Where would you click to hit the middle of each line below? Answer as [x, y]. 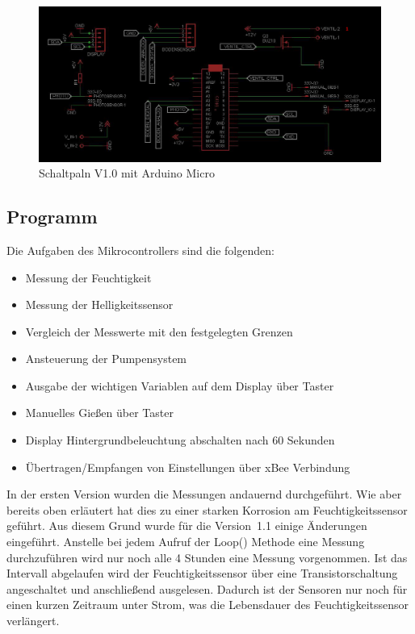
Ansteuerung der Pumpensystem [106, 359]
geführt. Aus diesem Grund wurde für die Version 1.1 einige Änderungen [187, 526]
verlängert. [33, 621]
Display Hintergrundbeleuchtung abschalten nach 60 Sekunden [180, 440]
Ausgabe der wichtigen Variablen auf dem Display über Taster [180, 385]
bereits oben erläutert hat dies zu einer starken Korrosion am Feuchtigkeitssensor [207, 509]
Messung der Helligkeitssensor [99, 304]
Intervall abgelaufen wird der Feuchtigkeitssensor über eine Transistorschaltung [202, 573]
